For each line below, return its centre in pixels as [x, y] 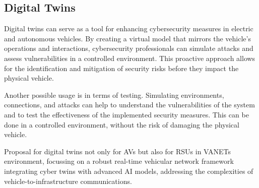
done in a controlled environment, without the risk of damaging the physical [122, 124]
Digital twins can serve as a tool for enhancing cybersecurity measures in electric [129, 28]
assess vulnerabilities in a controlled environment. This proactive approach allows [130, 58]
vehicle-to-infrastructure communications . [68, 181]
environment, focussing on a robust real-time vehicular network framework [119, 161]
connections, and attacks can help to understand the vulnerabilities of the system [129, 105]
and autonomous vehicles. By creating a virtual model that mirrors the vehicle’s [127, 38]
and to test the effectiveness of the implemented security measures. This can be [126, 114]
